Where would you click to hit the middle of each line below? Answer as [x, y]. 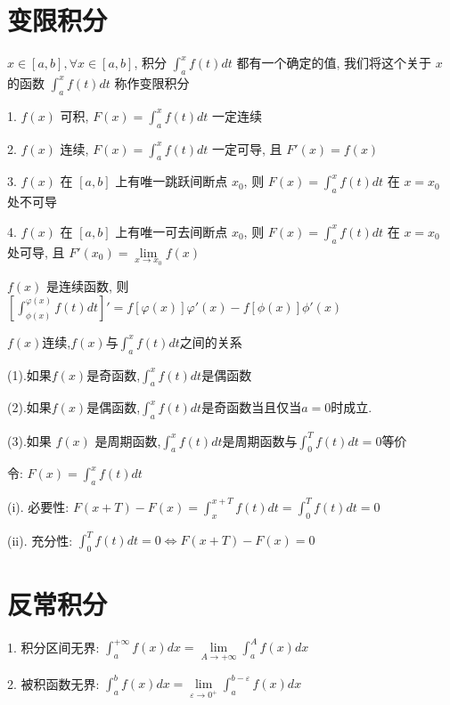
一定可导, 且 [247, 148]
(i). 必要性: [38, 506]
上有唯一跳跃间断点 [172, 181]
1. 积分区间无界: [53, 647]
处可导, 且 [36, 251]
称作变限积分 [152, 82]
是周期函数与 [260, 442]
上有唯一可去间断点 [172, 231]
